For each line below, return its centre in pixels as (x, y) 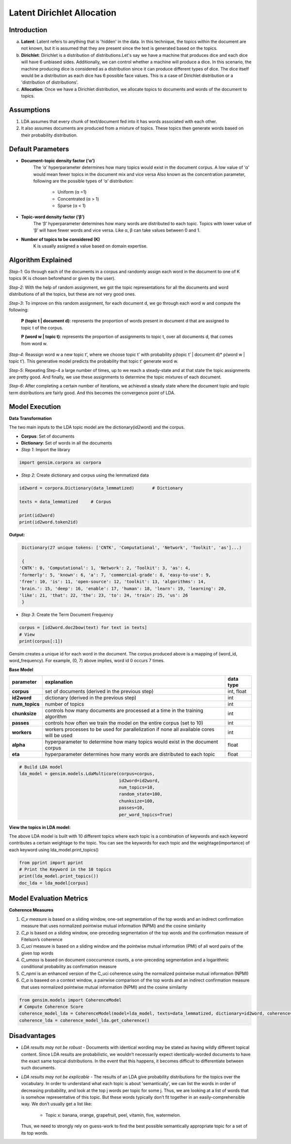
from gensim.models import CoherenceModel (70, 1000)
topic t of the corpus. (42, 328)
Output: (17, 535)
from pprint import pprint (51, 862)
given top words (37, 953)
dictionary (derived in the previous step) (91, 698)
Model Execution (35, 407)
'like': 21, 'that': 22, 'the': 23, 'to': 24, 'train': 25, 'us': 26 (104, 595)
